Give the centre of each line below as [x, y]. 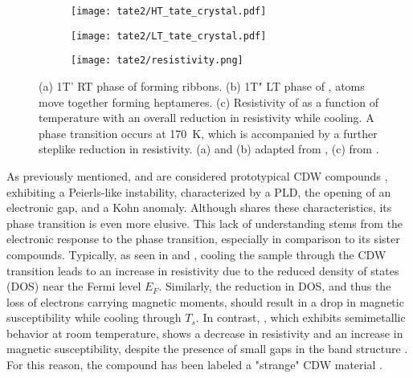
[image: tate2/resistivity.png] [157, 61]
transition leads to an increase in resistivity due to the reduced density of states [203, 270]
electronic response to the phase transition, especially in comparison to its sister [203, 239]
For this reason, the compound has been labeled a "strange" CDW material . [194, 365]
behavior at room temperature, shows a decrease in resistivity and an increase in [205, 333]
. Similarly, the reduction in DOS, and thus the [275, 286]
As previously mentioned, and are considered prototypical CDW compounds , [197, 175]
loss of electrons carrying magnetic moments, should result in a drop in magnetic [205, 301]
